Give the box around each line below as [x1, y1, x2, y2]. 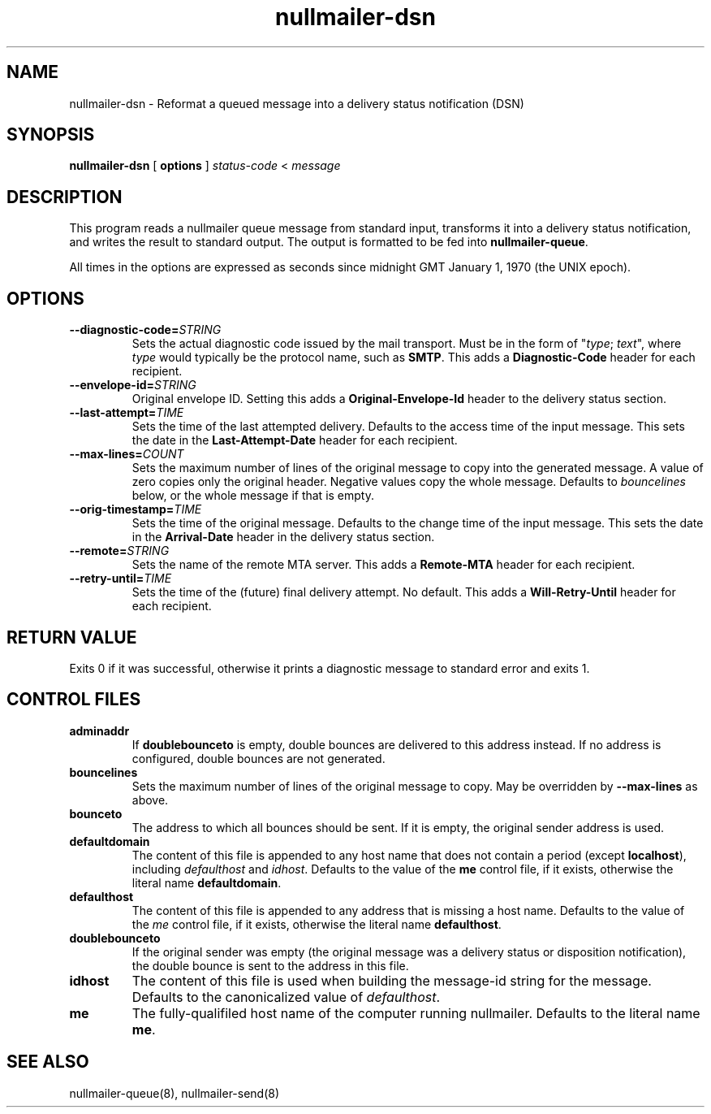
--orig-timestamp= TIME [69, 502, 202, 517]
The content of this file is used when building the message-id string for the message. [131, 972, 652, 989]
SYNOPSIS [6, 124, 95, 145]
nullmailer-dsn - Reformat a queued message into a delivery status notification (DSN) [69, 96, 524, 111]
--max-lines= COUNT [69, 447, 184, 462]
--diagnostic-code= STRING [69, 323, 222, 337]
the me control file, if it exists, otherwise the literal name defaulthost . [131, 917, 502, 931]
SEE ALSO [6, 1051, 89, 1073]
